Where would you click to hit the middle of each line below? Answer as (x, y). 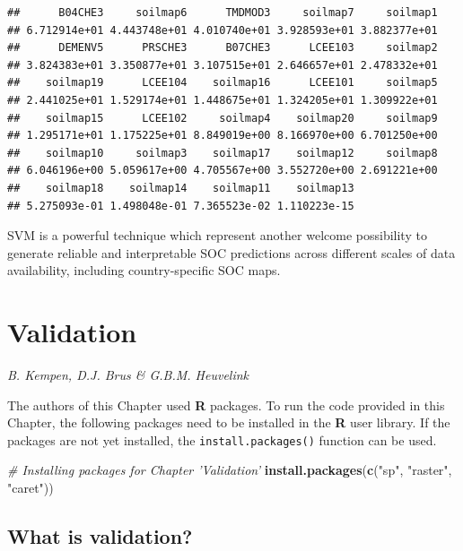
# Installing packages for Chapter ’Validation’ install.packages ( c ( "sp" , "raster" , (230, 470)
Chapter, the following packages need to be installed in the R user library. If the (229, 422)
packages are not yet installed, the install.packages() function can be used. (222, 439)
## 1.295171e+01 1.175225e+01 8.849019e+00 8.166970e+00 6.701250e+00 (223, 136)
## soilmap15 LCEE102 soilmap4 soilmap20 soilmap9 (223, 118)
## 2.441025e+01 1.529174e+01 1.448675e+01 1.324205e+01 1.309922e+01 (223, 100)
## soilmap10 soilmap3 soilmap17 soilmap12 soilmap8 (223, 153)
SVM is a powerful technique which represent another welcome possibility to (217, 235)
